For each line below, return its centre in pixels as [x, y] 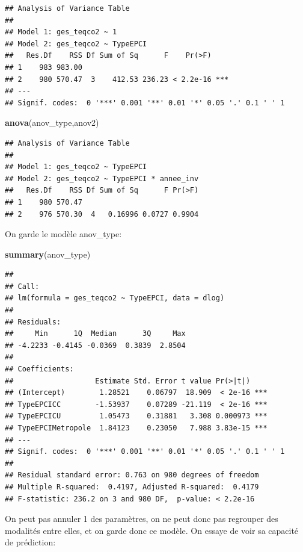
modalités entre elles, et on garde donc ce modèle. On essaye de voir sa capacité [152, 530]
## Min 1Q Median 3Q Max [95, 334]
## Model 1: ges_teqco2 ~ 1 [61, 32]
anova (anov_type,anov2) [52, 122]
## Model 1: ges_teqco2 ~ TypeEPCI [76, 167]
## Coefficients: [39, 369]
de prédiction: [30, 542]
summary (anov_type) [48, 254]
